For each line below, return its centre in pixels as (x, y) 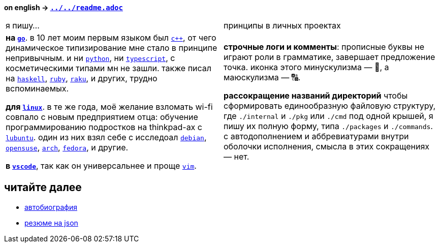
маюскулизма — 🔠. (262, 77)
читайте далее (43, 188)
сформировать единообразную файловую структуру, (330, 106)
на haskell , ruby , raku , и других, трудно (82, 78)
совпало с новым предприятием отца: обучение (102, 117)
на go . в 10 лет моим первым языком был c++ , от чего (111, 38)
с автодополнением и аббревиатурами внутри (316, 136)
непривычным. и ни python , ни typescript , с (90, 58)
